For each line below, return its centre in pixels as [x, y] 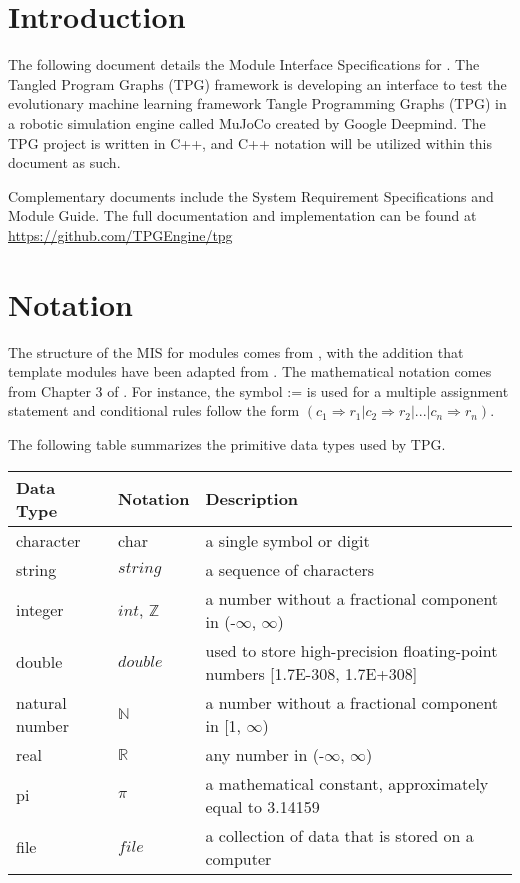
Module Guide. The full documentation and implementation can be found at [242, 215]
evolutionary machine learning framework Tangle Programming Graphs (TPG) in [257, 103]
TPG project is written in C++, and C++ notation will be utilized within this [250, 142]
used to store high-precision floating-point [351, 650]
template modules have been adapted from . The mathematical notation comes [250, 371]
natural [41, 702]
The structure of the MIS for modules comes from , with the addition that [236, 351]
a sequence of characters [290, 569]
